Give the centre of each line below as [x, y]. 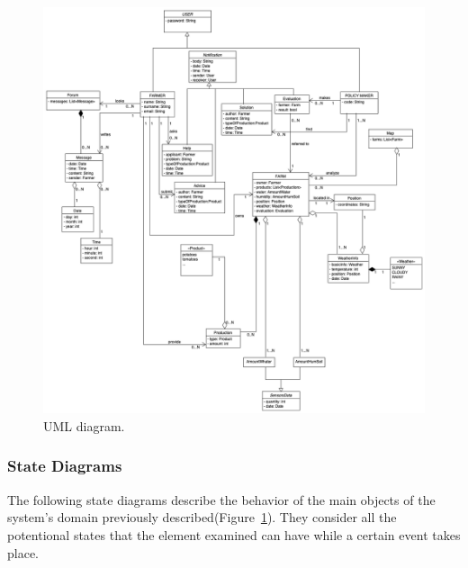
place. [23, 552]
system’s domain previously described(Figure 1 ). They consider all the [202, 517]
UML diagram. [84, 425]
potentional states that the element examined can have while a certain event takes [234, 534]
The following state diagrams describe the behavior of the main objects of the [221, 499]
